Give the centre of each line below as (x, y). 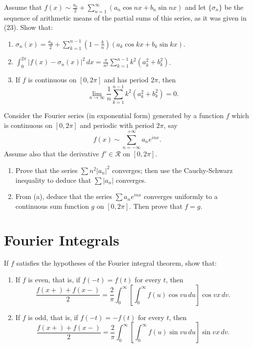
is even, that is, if (54, 280)
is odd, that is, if (53, 317)
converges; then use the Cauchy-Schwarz (172, 170)
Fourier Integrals (62, 239)
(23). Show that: (28, 27)
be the (234, 7)
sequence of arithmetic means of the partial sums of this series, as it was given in (125, 17)
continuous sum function (52, 206)
